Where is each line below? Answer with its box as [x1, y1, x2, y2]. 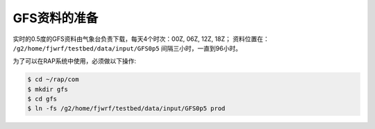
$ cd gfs [27, 95, 58, 103]
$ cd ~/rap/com [27, 76, 79, 83]
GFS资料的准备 [12, 10, 99, 26]
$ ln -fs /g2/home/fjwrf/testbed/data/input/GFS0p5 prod [27, 105, 226, 112]
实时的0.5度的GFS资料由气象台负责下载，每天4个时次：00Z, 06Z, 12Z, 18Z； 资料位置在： [12, 35, 270, 43]
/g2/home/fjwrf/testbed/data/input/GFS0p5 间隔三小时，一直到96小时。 [12, 44, 242, 52]
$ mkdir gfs [27, 85, 69, 93]
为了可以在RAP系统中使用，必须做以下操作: [12, 57, 137, 65]
